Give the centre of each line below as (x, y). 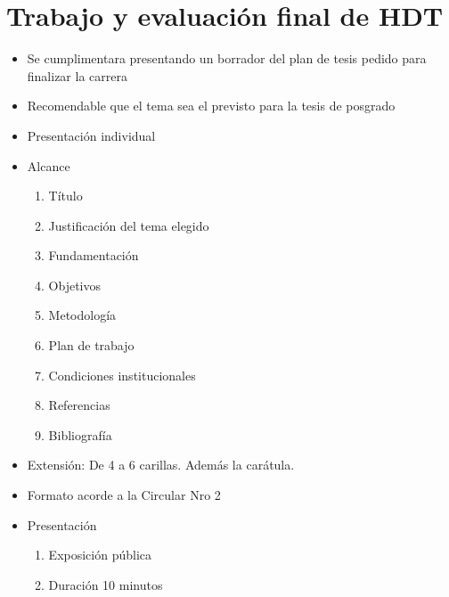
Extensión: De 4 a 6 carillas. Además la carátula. (161, 465)
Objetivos (75, 285)
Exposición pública (100, 555)
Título (65, 196)
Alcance (49, 165)
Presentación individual (91, 135)
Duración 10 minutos (106, 584)
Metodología (82, 315)
